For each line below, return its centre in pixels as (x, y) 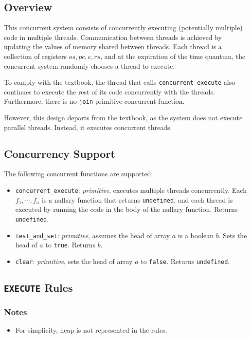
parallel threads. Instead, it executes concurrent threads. (88, 127)
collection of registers (35, 56)
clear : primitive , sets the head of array (74, 261)
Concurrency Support (60, 153)
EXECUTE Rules (38, 287)
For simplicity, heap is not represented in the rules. (91, 330)
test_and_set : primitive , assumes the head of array (93, 235)
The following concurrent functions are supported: (79, 174)
